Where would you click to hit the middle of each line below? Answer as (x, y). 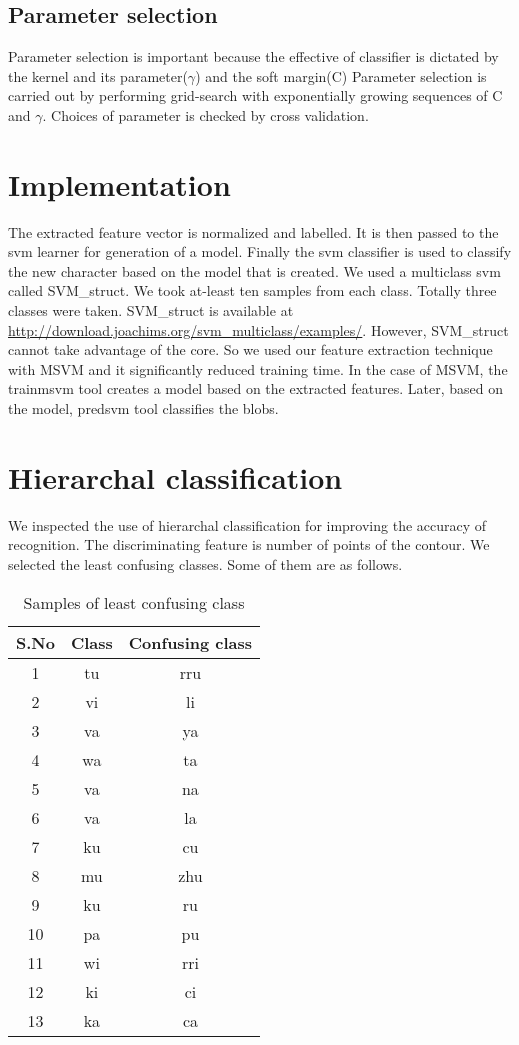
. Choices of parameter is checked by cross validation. (205, 114)
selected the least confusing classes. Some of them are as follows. (205, 563)
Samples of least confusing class (134, 602)
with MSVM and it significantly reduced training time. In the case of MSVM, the (258, 368)
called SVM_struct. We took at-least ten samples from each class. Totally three (252, 290)
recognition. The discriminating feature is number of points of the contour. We (249, 544)
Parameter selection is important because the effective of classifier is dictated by (253, 56)
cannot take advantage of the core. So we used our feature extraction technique (250, 349)
